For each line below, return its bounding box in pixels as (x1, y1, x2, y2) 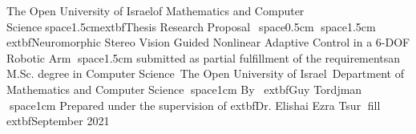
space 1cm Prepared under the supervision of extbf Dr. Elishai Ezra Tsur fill (9, 96, 381, 113)
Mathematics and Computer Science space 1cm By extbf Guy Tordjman (6, 80, 362, 97)
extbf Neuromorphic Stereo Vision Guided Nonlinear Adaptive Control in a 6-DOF (6, 34, 410, 51)
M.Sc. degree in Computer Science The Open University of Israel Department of (6, 65, 404, 82)
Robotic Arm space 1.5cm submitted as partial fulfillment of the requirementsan (6, 49, 401, 66)
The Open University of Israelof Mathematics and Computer (6, 2, 305, 18)
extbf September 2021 (6, 112, 110, 129)
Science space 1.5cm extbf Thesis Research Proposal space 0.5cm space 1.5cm (6, 18, 376, 35)
